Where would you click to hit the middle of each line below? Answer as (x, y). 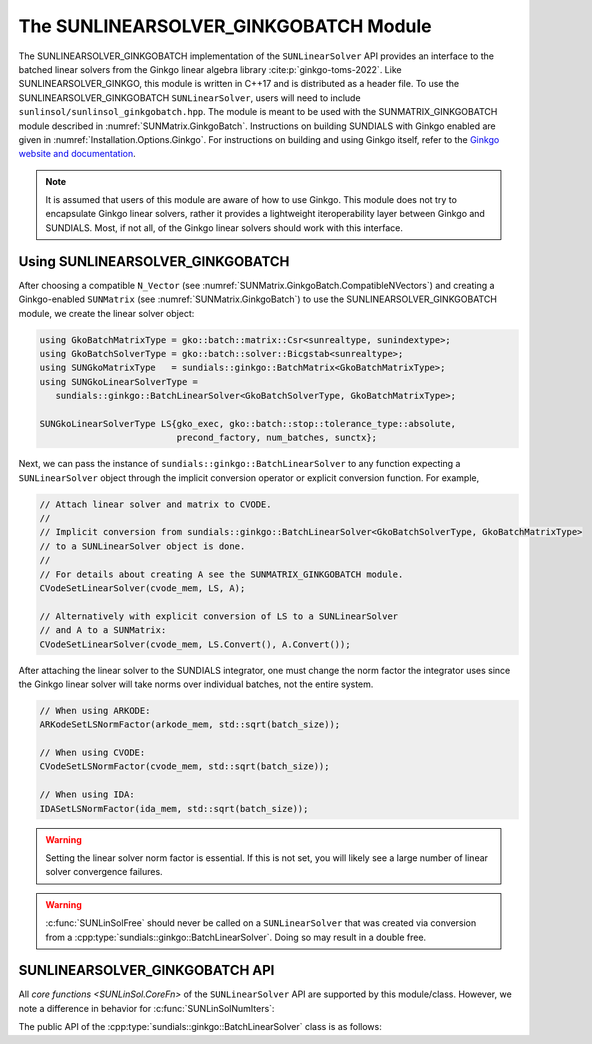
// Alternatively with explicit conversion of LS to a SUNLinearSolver (219, 616)
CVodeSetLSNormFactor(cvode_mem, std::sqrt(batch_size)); (184, 766)
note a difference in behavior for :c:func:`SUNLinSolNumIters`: (146, 1008)
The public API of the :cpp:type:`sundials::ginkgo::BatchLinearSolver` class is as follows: (200, 1027)
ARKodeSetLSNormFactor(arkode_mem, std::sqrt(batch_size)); (190, 724)
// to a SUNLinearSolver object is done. (142, 546)
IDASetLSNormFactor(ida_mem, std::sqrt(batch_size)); (174, 808)
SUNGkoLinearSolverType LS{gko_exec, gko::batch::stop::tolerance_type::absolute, (248, 423)
